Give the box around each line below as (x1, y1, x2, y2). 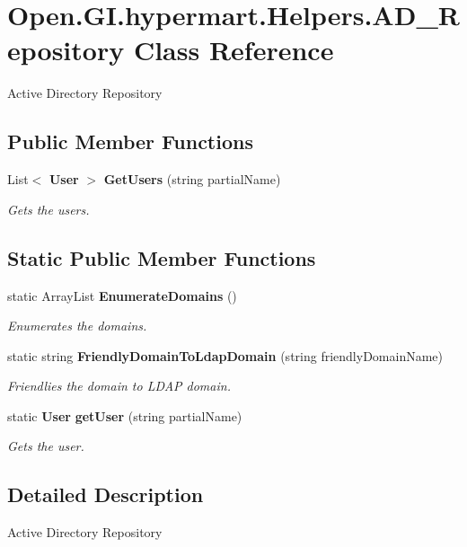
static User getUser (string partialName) (7, 406, 242, 425)
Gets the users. (7, 199, 90, 218)
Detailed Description (7, 481, 204, 508)
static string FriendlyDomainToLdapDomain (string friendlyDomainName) (7, 346, 444, 365)
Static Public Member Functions (7, 243, 316, 271)
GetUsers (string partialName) (103, 170, 281, 189)
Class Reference (133, 31, 334, 68)
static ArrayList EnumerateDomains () (7, 286, 237, 304)
